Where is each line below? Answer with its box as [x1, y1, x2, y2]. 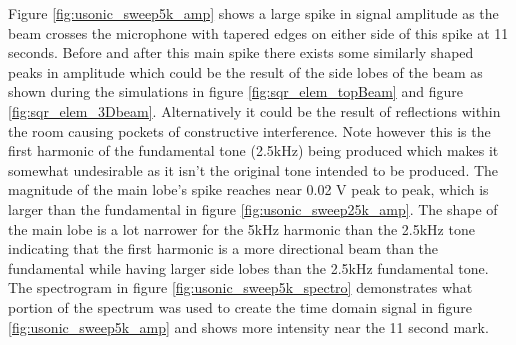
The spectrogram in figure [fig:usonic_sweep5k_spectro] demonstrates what [8, 277, 473, 298]
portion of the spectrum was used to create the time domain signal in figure [8, 296, 473, 317]
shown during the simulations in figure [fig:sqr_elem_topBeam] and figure [8, 81, 463, 102]
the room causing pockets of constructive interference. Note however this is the [8, 120, 491, 141]
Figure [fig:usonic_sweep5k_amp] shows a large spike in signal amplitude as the [8, 3, 499, 23]
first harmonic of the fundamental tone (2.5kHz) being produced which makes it [8, 140, 499, 161]
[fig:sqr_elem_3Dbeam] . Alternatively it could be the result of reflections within [8, 100, 501, 121]
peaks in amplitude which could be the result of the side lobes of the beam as [8, 61, 483, 82]
